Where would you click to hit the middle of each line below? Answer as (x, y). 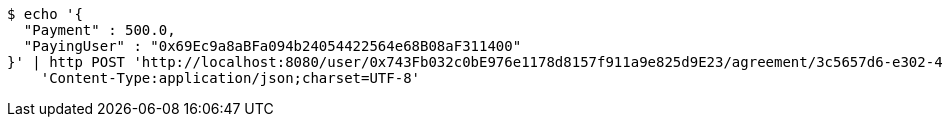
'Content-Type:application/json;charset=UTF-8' (230, 78)
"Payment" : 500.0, (99, 30)
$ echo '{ (45, 14)
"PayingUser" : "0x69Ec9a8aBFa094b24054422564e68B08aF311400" (272, 46)
